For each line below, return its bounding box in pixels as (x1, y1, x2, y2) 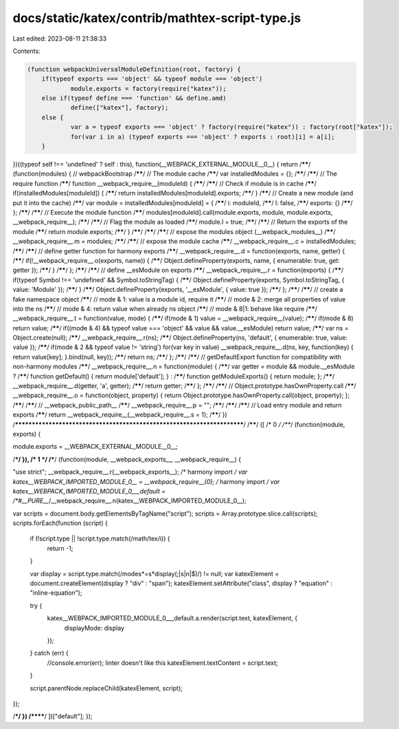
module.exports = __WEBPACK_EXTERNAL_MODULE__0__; (12, 443, 179, 451)
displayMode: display (64, 624, 125, 632)
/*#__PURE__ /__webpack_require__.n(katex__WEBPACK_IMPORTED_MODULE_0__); (12, 496, 247, 505)
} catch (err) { (30, 649, 69, 657)
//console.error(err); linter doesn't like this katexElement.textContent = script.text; (47, 658, 278, 667)
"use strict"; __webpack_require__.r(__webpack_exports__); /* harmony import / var (12, 468, 248, 476)
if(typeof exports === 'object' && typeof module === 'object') (41, 75, 263, 83)
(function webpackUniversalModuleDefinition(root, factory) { (27, 65, 241, 73)
